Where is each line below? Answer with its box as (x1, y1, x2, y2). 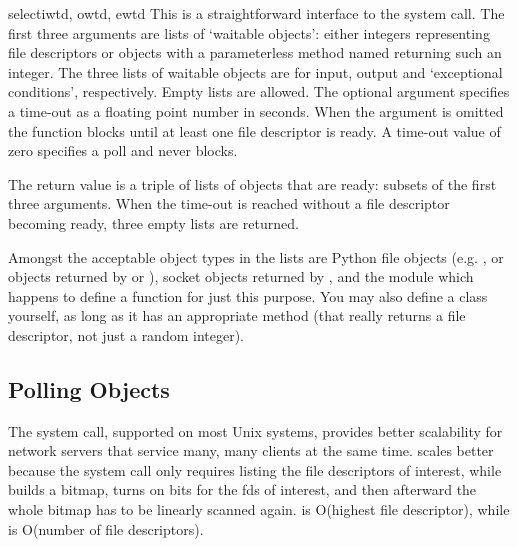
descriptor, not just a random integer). (8, 324, 244, 345)
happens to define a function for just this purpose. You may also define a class (8, 285, 488, 306)
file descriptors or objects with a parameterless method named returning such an (8, 42, 502, 63)
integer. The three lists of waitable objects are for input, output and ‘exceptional (8, 61, 503, 82)
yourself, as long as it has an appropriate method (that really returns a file (8, 305, 466, 326)
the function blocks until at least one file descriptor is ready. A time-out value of (8, 120, 501, 141)
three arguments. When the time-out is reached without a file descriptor (8, 193, 450, 214)
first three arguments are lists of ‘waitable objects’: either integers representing (8, 22, 490, 43)
